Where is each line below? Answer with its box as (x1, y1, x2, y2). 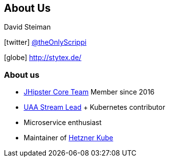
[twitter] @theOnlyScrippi (4, 38, 87, 47)
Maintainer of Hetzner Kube (24, 133, 113, 142)
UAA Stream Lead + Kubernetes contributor (24, 103, 166, 112)
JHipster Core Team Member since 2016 (24, 88, 155, 97)
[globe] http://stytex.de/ (4, 53, 82, 62)
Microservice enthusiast (24, 118, 102, 127)
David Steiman (4, 23, 51, 32)
